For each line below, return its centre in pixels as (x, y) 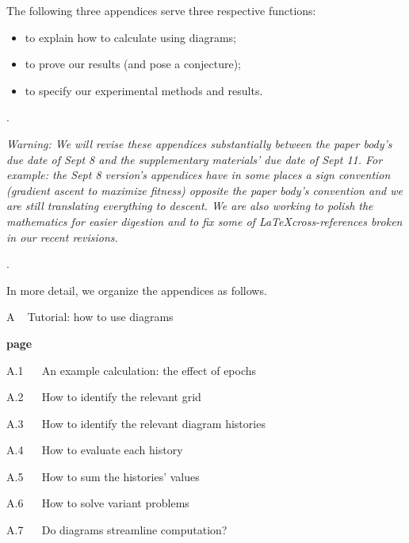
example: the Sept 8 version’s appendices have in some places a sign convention (199, 175)
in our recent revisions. (62, 237)
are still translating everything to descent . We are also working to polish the (190, 206)
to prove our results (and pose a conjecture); (133, 64)
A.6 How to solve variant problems (98, 503)
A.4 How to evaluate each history (95, 450)
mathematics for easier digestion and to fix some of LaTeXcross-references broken (204, 221)
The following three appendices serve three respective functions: (161, 10)
